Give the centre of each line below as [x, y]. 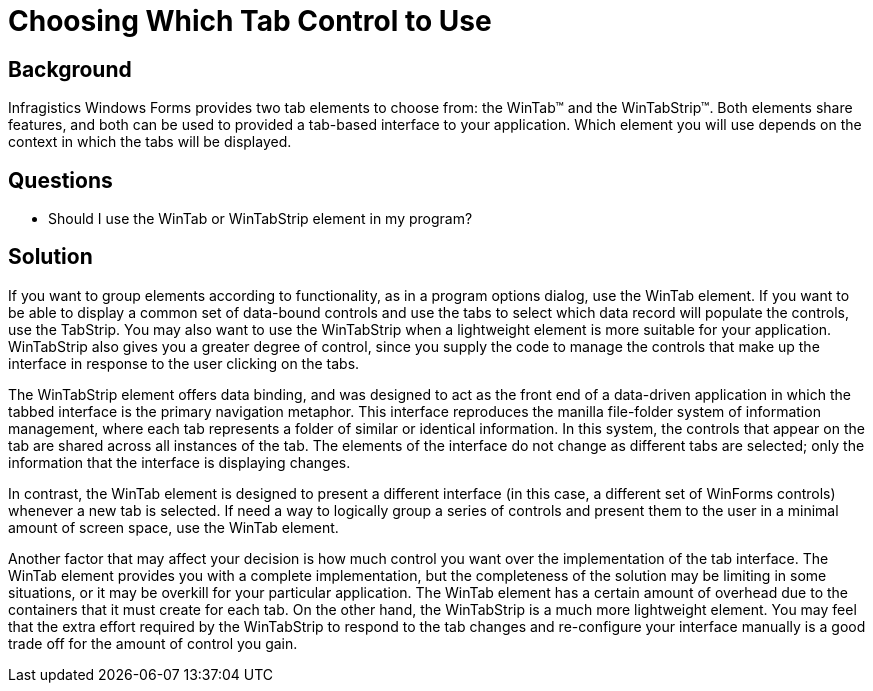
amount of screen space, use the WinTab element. [173, 527]
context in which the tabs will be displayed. [150, 142]
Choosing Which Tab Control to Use [250, 21]
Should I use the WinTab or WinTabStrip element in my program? [260, 219]
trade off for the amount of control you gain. [153, 643]
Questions [60, 180]
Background [70, 69]
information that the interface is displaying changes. [179, 462]
